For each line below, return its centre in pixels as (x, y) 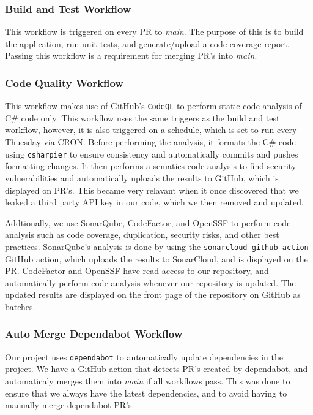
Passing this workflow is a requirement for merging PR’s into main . (131, 55)
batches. (20, 306)
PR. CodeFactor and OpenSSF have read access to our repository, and (137, 271)
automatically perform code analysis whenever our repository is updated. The (150, 282)
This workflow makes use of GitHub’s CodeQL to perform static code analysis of (153, 106)
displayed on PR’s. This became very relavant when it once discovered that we (152, 190)
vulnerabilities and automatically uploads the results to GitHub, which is (142, 177)
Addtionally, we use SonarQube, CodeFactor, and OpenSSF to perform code (148, 222)
